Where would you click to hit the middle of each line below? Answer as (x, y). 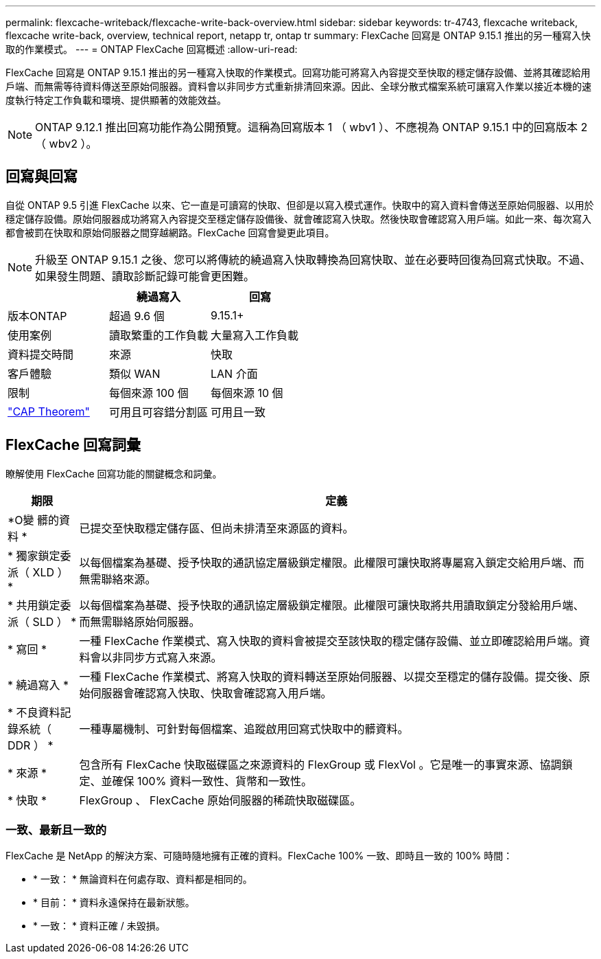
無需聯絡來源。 (118, 579)
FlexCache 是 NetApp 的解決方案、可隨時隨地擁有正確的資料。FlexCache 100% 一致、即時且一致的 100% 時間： (259, 856)
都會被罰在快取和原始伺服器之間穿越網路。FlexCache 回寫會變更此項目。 (170, 232)
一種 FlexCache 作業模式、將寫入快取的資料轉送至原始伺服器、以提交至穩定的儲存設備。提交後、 (329, 676)
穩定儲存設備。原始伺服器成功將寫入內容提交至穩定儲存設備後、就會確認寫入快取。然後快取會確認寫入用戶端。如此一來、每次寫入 (298, 218)
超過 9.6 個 (137, 316)
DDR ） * (31, 745)
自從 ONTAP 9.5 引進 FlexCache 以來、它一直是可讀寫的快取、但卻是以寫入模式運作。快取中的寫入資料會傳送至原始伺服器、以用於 (300, 205)
